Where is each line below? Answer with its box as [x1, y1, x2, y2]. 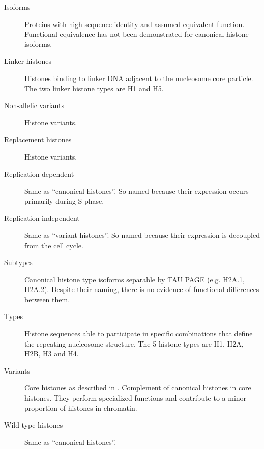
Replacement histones [4, 134, 72, 145]
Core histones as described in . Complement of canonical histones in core [24, 382, 251, 393]
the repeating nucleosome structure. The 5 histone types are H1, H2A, [24, 338, 244, 349]
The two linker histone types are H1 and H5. [24, 83, 164, 93]
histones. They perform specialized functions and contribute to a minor [24, 392, 247, 403]
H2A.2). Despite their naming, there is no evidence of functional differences [24, 284, 259, 295]
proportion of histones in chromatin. [24, 402, 137, 413]
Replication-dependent [4, 168, 74, 179]
